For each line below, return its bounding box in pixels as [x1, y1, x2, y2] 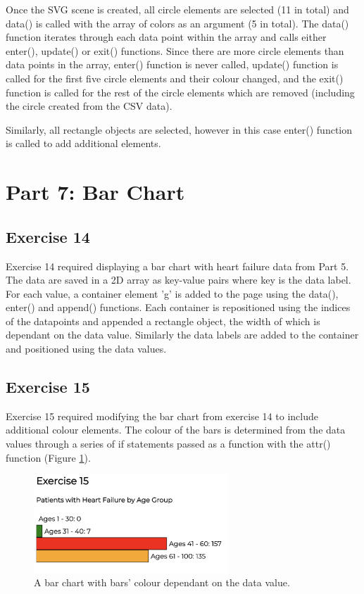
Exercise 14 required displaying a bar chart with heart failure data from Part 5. [6, 258, 349, 273]
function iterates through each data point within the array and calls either [6, 30, 327, 44]
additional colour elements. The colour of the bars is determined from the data [6, 422, 346, 437]
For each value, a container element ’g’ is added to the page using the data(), [6, 286, 339, 301]
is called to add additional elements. [6, 136, 161, 151]
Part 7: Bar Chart [6, 177, 185, 206]
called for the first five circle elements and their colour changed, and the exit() [6, 70, 344, 85]
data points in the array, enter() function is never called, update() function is [6, 57, 339, 72]
